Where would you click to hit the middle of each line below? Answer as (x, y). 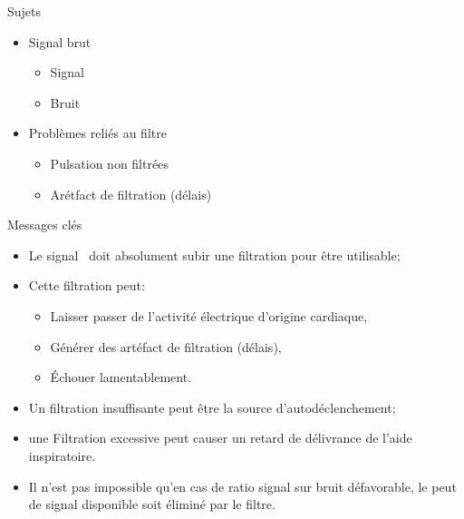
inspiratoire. (62, 455)
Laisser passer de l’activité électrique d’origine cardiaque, (209, 315)
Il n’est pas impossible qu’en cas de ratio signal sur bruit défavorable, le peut (242, 486)
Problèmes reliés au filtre (97, 133)
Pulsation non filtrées (109, 163)
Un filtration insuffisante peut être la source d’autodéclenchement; (212, 407)
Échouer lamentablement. (121, 377)
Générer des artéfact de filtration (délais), (166, 346)
